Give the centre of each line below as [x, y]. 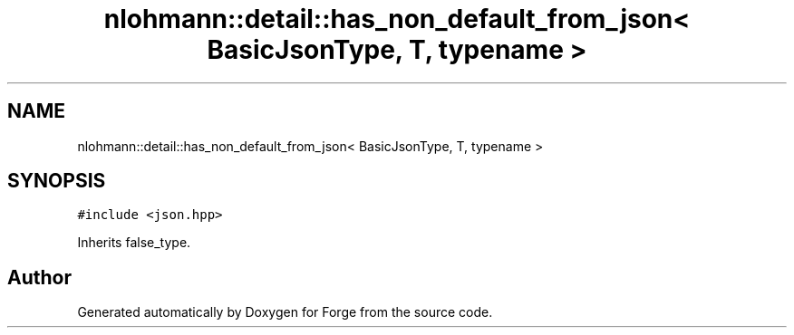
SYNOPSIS [57, 181]
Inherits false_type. [134, 243]
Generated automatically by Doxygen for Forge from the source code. [285, 312]
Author [39, 277]
